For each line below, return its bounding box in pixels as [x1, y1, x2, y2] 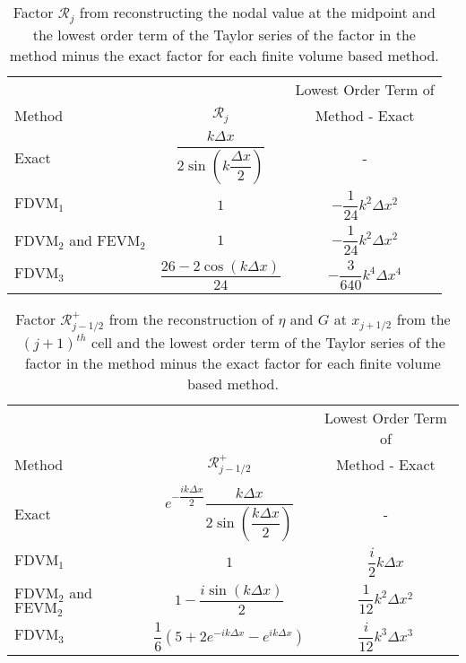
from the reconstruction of [108, 309, 274, 330]
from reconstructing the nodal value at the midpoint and [79, 2, 436, 22]
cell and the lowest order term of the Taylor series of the [91, 331, 445, 353]
